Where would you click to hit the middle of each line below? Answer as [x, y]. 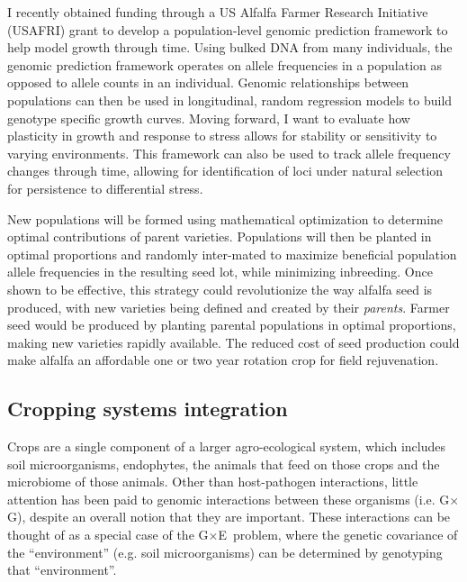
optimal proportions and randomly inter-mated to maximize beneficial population [232, 254]
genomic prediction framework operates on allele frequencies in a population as [225, 64]
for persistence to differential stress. [105, 188]
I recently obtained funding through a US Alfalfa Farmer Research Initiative [218, 12]
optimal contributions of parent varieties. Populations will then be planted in [220, 236]
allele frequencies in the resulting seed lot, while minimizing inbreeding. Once [220, 272]
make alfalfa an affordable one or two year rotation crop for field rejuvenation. [223, 360]
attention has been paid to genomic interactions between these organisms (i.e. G [229, 499]
